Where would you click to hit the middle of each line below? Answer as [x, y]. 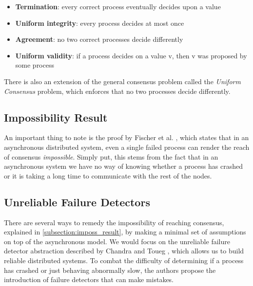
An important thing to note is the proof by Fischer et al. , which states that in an [126, 137]
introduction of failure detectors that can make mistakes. [89, 279]
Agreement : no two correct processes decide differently [99, 39]
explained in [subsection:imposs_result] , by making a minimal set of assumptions [125, 232]
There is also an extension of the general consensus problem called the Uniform [122, 81]
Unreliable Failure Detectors [77, 202]
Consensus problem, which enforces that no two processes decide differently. [117, 91]
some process [35, 65]
